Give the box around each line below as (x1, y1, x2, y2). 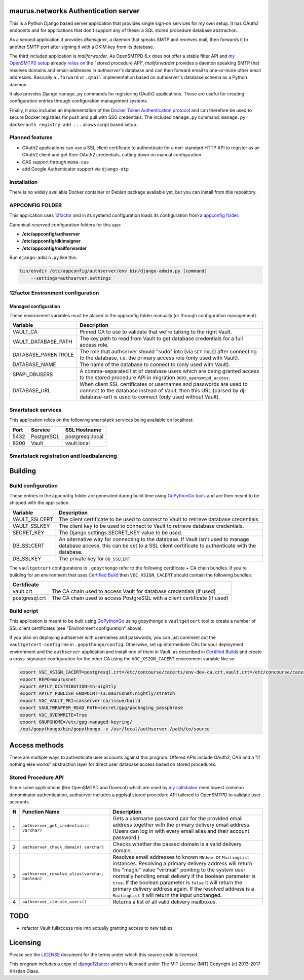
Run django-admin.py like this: (9, 254, 78, 261)
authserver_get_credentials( (22, 823, 90, 828)
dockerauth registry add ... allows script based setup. (9, 121, 138, 127)
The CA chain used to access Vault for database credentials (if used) (51, 588, 216, 595)
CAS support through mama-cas (22, 159, 89, 165)
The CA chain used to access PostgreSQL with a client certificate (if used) (51, 594, 229, 601)
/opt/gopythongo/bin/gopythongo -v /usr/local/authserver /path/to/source (20, 726, 210, 732)
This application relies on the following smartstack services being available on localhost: (9, 417, 194, 423)
